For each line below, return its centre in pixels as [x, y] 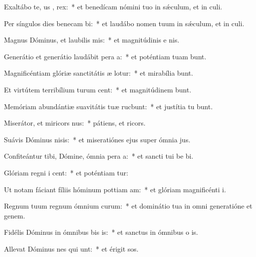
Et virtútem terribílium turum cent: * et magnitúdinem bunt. [98, 89]
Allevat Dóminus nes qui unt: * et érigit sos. [71, 248]
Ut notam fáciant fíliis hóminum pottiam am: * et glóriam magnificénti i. [115, 189]
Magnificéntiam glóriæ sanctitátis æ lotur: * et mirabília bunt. [99, 73]
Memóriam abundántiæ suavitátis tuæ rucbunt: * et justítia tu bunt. [109, 106]
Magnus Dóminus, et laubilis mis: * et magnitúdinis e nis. [92, 40]
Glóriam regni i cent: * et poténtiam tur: [66, 172]
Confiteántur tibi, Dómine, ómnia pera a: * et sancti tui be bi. [99, 156]
